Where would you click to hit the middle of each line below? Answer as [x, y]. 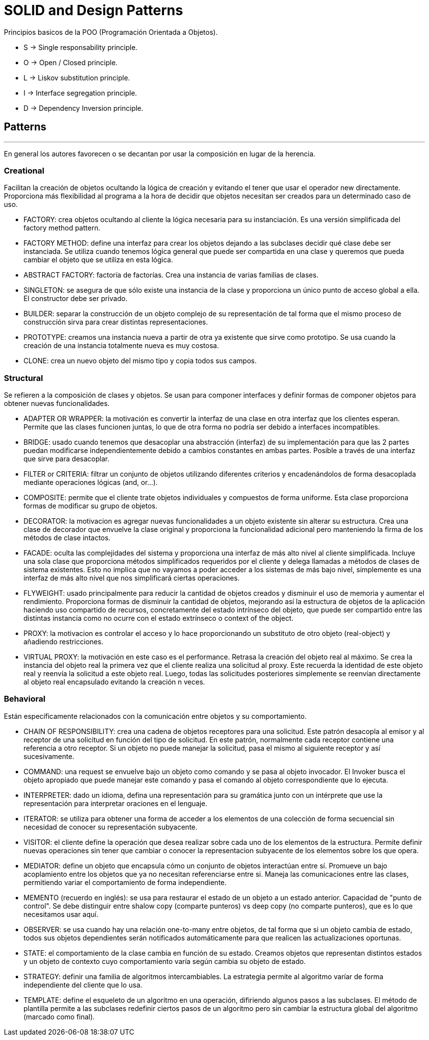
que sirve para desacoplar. [67, 459]
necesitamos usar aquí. [61, 914]
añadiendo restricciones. [63, 642]
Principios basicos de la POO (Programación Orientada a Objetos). [111, 32]
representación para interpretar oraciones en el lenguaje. [116, 803]
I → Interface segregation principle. [80, 93]
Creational [24, 170]
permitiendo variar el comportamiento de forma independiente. [125, 882]
